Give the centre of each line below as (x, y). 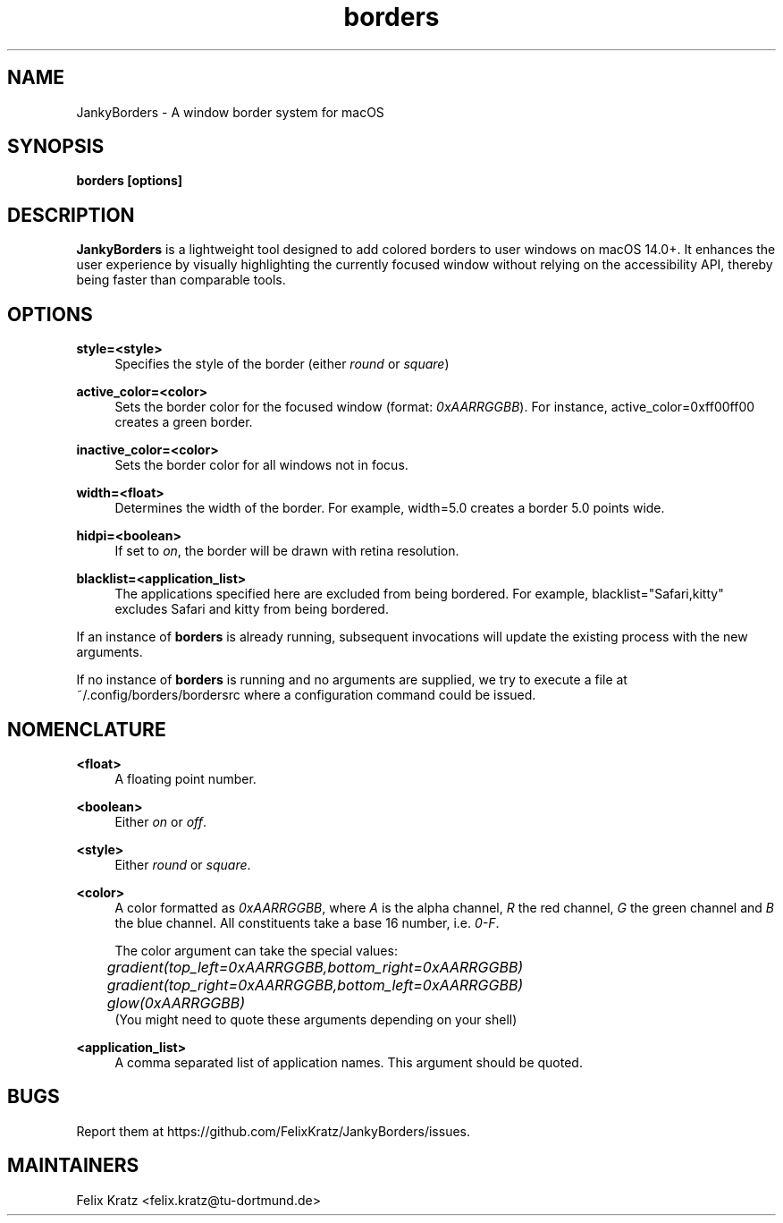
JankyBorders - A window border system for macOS (230, 112)
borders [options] (130, 181)
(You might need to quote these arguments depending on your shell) (316, 1019)
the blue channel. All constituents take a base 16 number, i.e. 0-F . (307, 922)
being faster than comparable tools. (181, 280)
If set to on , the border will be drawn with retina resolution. (287, 551)
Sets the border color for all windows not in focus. (261, 465)
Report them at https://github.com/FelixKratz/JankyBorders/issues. (274, 1131)
